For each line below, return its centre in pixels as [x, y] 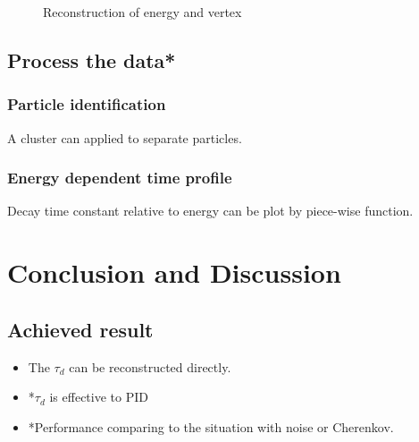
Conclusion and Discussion [174, 272]
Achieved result [80, 329]
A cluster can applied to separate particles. [125, 137]
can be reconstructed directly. [150, 366]
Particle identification [87, 104]
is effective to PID [99, 397]
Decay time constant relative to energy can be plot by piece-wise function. [210, 211]
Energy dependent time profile [120, 178]
